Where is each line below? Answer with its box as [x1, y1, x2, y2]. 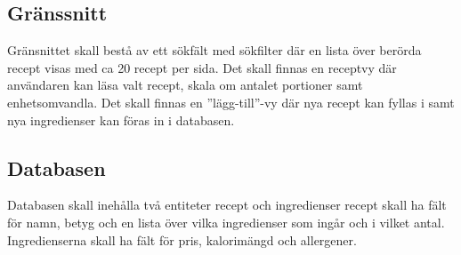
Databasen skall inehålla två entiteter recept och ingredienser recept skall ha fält [7, 195, 447, 214]
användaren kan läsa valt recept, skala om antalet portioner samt [7, 76, 363, 94]
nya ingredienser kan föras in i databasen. [7, 110, 235, 129]
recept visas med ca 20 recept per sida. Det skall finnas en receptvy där [7, 58, 397, 76]
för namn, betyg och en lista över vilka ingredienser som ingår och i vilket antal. [7, 212, 445, 231]
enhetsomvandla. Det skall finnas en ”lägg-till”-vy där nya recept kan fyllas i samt [7, 92, 455, 111]
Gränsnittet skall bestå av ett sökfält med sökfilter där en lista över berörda [7, 41, 422, 60]
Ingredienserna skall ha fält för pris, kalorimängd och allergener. [7, 230, 357, 249]
